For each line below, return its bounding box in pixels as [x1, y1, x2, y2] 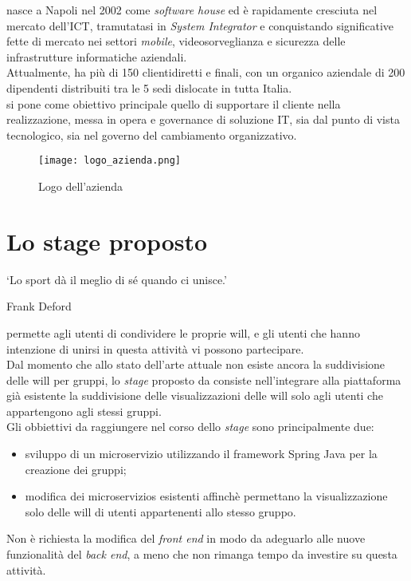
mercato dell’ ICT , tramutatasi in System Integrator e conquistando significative [6, 17, 394, 34]
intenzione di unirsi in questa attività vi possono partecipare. [6, 340, 304, 357]
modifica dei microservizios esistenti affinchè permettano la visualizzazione [25, 488, 388, 504]
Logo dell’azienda [38, 178, 123, 194]
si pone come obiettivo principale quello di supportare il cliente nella [6, 95, 341, 112]
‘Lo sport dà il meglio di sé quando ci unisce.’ [6, 271, 227, 287]
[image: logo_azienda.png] [38, 155, 181, 167]
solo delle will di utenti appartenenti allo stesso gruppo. [25, 503, 296, 520]
